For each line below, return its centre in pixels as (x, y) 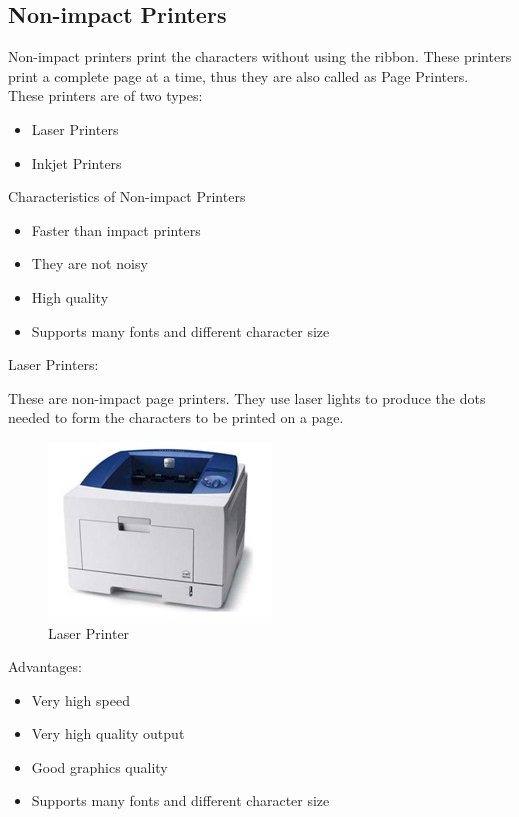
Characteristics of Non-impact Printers (127, 196)
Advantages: (45, 666)
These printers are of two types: (105, 95)
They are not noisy (89, 263)
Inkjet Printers (76, 162)
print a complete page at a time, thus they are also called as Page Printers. (238, 75)
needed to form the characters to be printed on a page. (176, 417)
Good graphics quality (99, 766)
